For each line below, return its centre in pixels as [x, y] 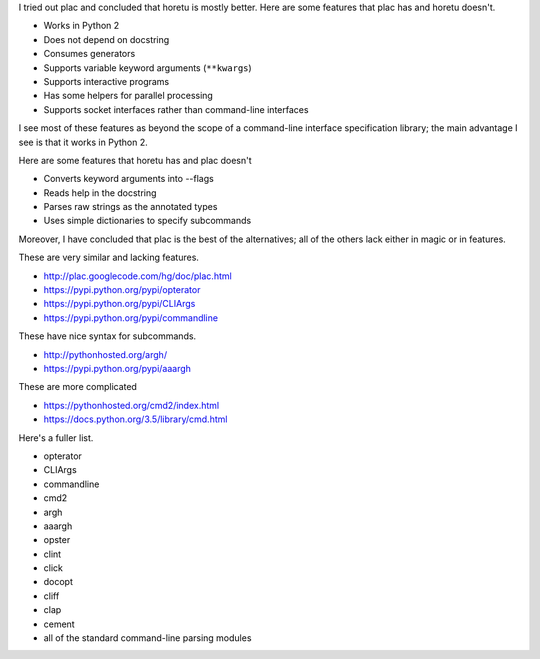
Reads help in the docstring [100, 192]
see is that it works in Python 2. [83, 142]
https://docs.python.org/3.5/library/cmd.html [135, 419]
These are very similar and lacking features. [109, 257]
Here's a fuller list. [56, 437]
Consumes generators [89, 54]
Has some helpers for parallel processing [128, 96]
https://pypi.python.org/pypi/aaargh [117, 368]
